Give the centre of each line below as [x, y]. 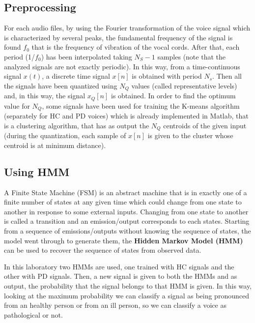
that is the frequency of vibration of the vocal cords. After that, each [136, 47]
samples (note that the [191, 56]
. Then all [227, 76]
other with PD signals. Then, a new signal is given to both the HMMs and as [121, 276]
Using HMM [37, 171]
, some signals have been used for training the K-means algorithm [141, 105]
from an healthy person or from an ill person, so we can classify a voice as [115, 305]
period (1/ [20, 56]
